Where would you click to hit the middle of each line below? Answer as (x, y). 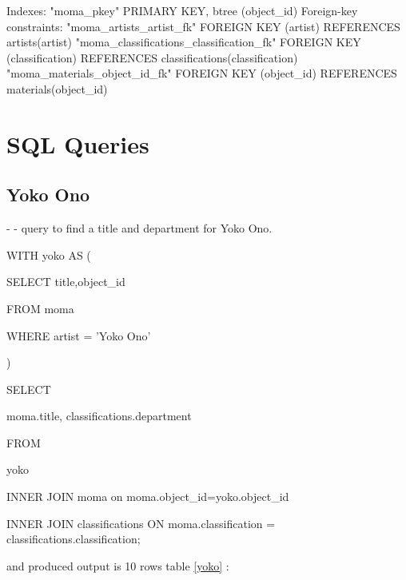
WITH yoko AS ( (49, 254)
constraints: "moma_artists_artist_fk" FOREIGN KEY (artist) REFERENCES (203, 26)
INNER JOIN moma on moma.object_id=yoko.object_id (148, 497)
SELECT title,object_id (66, 282)
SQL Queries (78, 143)
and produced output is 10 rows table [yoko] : (118, 565)
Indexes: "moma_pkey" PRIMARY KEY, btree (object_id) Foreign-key (182, 10)
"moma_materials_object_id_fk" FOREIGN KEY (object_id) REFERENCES (202, 73)
